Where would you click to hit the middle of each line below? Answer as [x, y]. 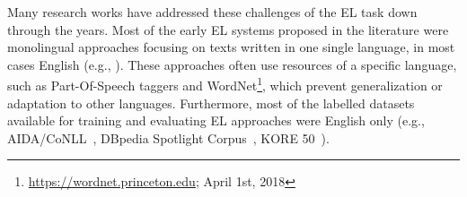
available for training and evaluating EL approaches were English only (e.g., [216, 120]
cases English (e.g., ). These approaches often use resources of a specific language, [232, 64]
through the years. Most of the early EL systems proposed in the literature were [228, 29]
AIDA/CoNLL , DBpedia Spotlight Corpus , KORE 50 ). [168, 137]
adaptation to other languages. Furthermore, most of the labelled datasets [211, 103]
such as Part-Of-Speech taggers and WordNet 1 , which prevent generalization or [225, 84]
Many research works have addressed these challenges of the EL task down [212, 12]
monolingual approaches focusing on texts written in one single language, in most [231, 47]
